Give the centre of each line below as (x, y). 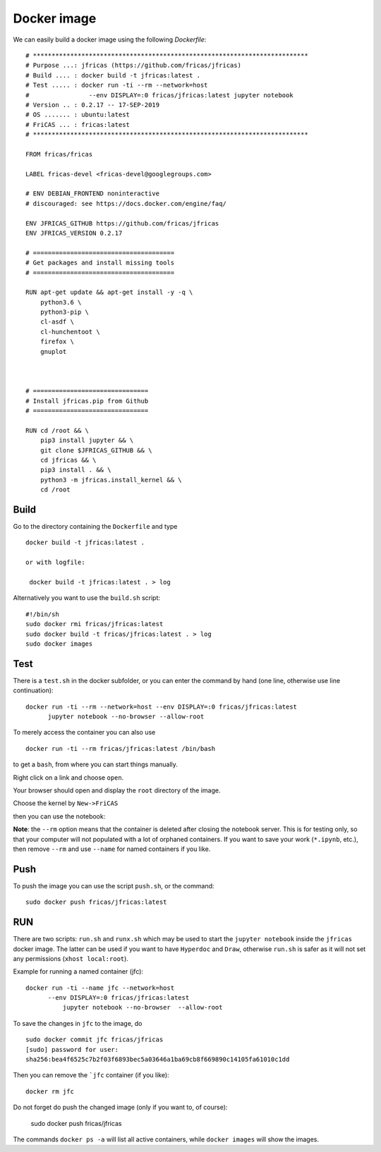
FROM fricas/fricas (59, 154)
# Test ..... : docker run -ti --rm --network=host (117, 85)
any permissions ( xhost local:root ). (71, 958)
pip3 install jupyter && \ (87, 440)
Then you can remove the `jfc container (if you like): (91, 1075)
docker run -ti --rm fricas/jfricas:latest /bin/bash (120, 748)
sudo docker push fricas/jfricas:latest (96, 902)
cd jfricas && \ (68, 460)
